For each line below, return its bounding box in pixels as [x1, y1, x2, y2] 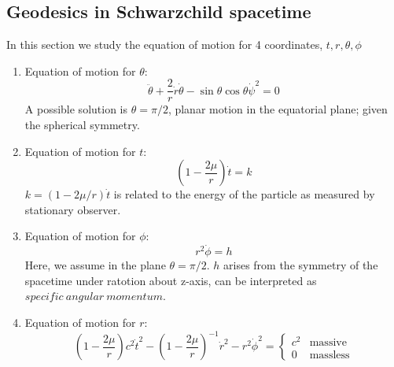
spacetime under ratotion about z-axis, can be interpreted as [24, 272, 317, 288]
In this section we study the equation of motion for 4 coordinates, [6, 36, 323, 53]
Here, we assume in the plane [24, 257, 166, 273]
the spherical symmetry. [24, 117, 140, 133]
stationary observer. [24, 201, 121, 217]
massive [309, 336, 347, 348]
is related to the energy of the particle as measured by [113, 186, 375, 202]
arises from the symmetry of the [223, 257, 378, 273]
